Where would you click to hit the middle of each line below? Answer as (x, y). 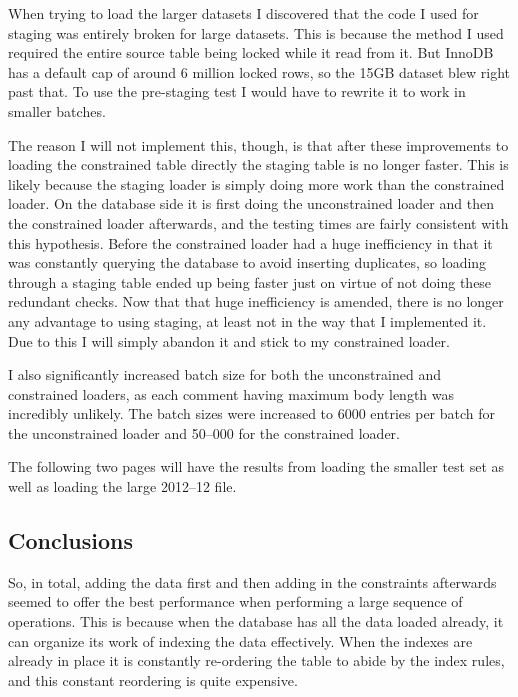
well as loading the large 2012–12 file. (122, 486)
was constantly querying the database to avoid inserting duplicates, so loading (247, 262)
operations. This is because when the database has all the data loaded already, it (256, 621)
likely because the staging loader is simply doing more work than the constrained (256, 183)
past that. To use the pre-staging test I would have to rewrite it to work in (237, 91)
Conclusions (71, 540)
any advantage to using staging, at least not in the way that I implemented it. (247, 320)
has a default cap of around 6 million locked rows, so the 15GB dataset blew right (259, 71)
